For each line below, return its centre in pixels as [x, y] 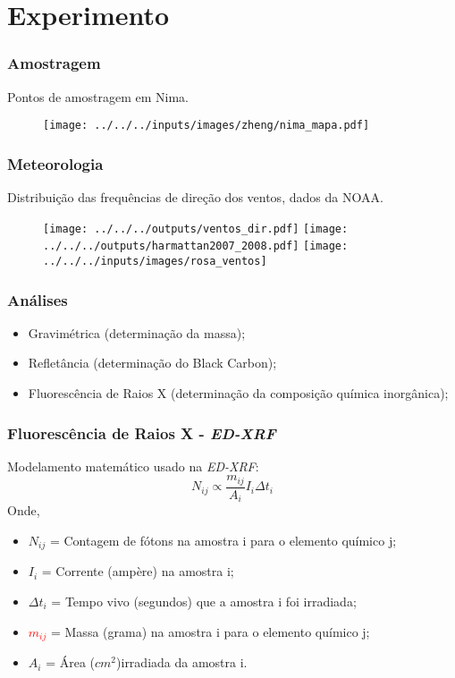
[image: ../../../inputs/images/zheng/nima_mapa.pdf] [206, 126]
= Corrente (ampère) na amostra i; [138, 571]
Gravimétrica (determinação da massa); [137, 332]
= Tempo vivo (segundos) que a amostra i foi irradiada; [204, 602]
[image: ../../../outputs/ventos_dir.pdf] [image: [196, 229]
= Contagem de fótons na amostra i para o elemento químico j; [223, 540]
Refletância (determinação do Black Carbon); [152, 363]
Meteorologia [55, 163]
